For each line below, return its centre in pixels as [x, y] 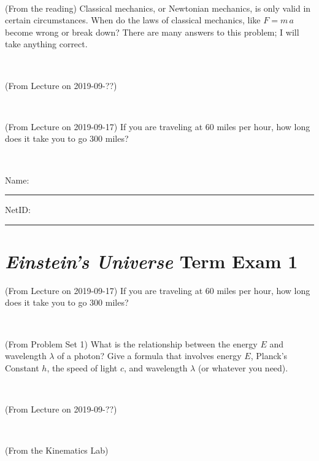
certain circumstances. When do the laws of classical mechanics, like [133, 20]
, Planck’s [269, 356]
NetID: [18, 210]
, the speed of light [82, 367]
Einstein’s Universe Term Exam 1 [152, 261]
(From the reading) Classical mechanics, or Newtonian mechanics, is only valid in [158, 8]
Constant [22, 367]
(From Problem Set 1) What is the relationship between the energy [131, 343]
